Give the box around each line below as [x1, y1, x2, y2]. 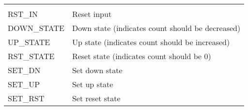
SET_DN [8, 64, 41, 76]
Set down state [72, 64, 123, 76]
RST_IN [8, 8, 38, 19]
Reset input [72, 8, 112, 19]
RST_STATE [8, 50, 55, 62]
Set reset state [72, 93, 121, 104]
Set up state [72, 79, 113, 90]
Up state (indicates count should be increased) [72, 36, 230, 47]
